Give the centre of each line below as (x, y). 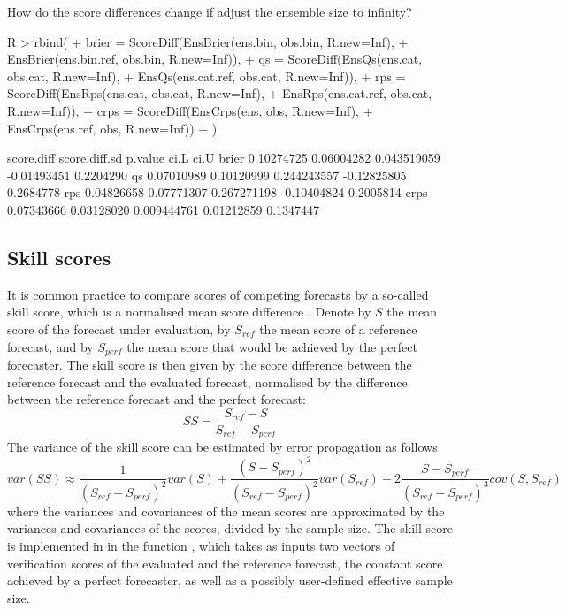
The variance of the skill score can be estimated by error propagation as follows (222, 447)
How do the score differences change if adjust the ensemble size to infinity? (210, 11)
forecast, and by (50, 346)
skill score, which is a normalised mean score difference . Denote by (189, 312)
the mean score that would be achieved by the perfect (272, 346)
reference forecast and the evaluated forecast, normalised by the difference (207, 381)
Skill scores (59, 257)
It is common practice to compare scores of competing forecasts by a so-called (218, 294)
